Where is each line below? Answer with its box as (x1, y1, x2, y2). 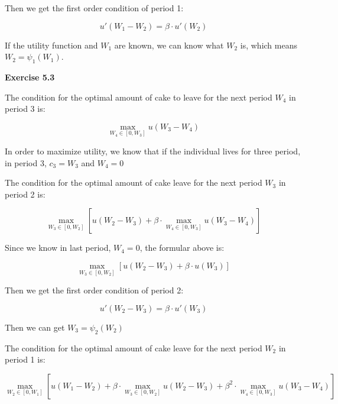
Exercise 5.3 (5, 70, 55, 83)
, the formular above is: (139, 241, 225, 254)
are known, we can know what (114, 38, 224, 51)
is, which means (240, 38, 297, 51)
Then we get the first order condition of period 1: (5, 2, 184, 14)
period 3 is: (5, 102, 45, 115)
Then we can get (5, 321, 65, 333)
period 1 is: (5, 353, 45, 366)
